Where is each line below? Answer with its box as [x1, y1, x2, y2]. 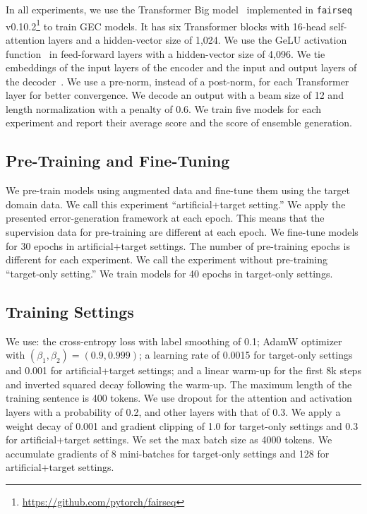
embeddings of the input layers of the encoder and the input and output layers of [6, 60, 357, 75]
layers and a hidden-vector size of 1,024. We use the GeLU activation [48, 32, 347, 47]
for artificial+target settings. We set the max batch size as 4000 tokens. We [6, 432, 332, 447]
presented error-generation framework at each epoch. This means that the [6, 210, 325, 225]
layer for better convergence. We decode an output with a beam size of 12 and [6, 88, 344, 102]
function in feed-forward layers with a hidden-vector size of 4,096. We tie [6, 46, 325, 61]
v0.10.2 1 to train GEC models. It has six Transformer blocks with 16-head [6, 16, 327, 33]
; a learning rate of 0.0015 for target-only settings [139, 347, 353, 362]
